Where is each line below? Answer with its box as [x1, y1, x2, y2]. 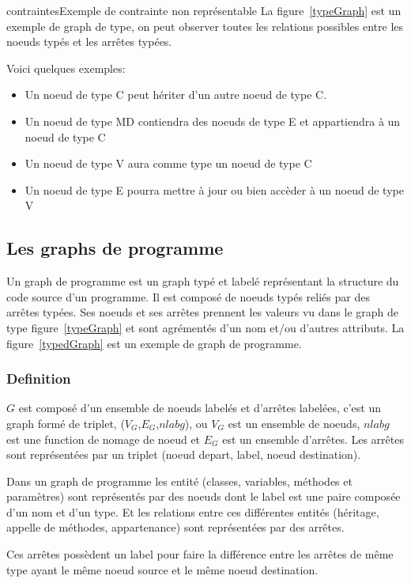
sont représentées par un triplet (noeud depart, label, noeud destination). [6, 446, 361, 463]
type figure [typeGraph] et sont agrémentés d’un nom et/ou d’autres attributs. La [6, 319, 405, 335]
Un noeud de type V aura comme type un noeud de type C [25, 155, 312, 172]
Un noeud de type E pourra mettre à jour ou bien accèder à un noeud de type [25, 181, 404, 198]
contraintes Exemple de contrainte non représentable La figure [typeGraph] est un [6, 2, 402, 18]
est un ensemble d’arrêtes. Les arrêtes [222, 430, 404, 447]
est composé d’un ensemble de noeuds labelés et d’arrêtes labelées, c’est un [18, 399, 382, 416]
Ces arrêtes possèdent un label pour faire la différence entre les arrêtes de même [6, 546, 394, 562]
